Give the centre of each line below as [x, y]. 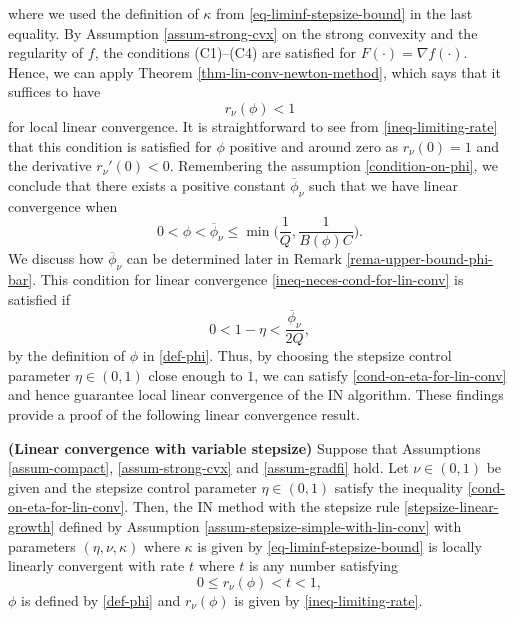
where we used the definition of [103, 13]
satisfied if [39, 298]
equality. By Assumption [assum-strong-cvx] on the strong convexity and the [243, 32]
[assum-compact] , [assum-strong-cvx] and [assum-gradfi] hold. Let [208, 467]
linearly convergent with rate [96, 565]
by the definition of [67, 355]
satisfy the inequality [398, 486]
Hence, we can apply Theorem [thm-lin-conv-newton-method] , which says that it [254, 71]
